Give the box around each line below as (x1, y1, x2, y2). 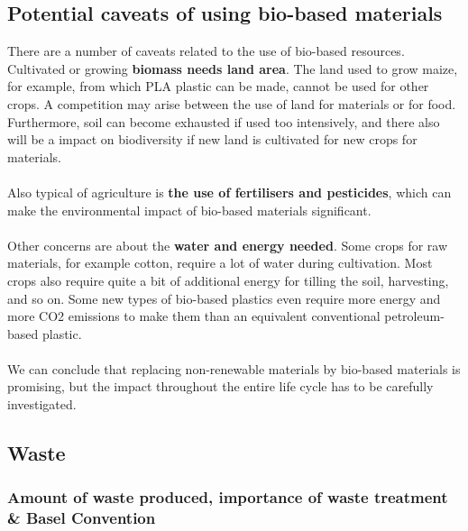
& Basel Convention (7, 507, 156, 529)
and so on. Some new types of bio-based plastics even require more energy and (7, 288, 441, 307)
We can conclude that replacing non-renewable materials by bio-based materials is (7, 359, 461, 378)
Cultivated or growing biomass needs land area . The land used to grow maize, (7, 59, 458, 78)
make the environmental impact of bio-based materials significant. (7, 200, 372, 219)
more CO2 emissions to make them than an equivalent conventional (7, 307, 381, 325)
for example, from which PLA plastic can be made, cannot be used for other (7, 77, 429, 96)
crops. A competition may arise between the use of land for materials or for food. (7, 94, 456, 113)
